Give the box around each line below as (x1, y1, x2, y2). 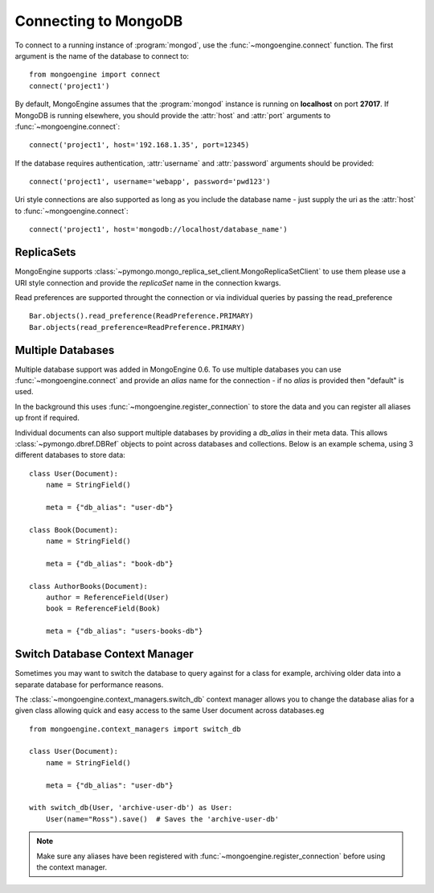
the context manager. (36, 862, 108, 872)
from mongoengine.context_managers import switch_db (29, 724, 241, 734)
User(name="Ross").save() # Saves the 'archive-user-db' (45, 814, 280, 824)
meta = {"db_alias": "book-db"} (45, 559, 174, 568)
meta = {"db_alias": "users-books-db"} (45, 627, 203, 636)
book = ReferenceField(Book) (45, 604, 161, 613)
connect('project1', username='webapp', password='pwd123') (29, 177, 271, 187)
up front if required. (14, 413, 80, 422)
